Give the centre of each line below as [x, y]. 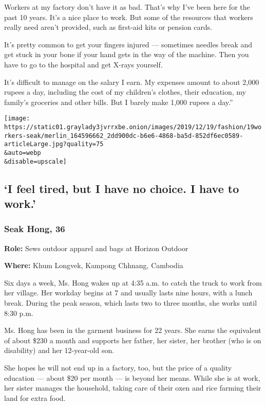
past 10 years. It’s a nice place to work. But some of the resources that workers [129, 17]
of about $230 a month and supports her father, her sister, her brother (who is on [133, 340]
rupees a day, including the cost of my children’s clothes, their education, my [125, 92]
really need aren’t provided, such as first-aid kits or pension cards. [108, 27]
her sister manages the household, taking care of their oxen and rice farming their [133, 388]
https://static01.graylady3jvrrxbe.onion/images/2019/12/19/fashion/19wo [133, 127]
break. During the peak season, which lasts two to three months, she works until [131, 303]
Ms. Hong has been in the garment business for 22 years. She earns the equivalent [133, 330]
